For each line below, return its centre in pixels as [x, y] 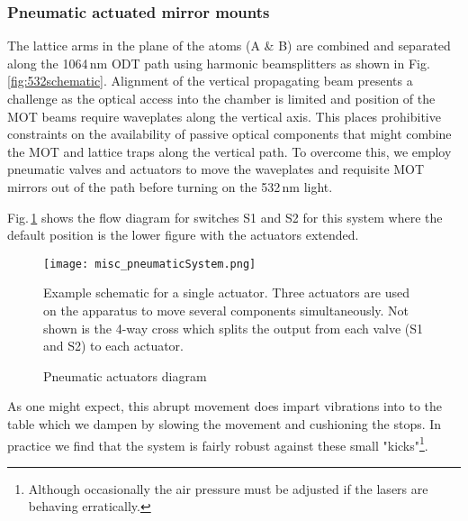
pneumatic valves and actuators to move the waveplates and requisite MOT [216, 169]
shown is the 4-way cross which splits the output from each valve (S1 [234, 328]
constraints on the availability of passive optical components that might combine [229, 134]
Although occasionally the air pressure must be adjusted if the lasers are [228, 488]
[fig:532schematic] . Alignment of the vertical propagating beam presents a [210, 81]
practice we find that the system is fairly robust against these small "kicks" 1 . [218, 443]
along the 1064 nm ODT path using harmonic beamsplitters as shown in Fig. [219, 63]
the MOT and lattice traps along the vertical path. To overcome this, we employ [229, 151]
